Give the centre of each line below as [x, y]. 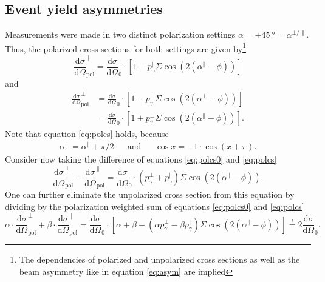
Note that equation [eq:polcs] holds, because [87, 133]
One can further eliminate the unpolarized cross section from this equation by [150, 194]
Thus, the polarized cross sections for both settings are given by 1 [125, 47]
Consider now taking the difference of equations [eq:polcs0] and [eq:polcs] [141, 159]
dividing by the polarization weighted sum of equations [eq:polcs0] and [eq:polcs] [155, 206]
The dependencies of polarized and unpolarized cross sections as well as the [159, 259]
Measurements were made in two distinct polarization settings [120, 34]
